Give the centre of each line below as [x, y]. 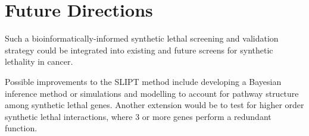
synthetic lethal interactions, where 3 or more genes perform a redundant [138, 116]
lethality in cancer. [39, 61]
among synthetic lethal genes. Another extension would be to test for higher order [154, 105]
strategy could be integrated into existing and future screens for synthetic [139, 50]
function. [21, 128]
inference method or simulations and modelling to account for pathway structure [152, 93]
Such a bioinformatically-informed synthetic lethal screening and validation [142, 38]
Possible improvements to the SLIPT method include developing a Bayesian [143, 81]
